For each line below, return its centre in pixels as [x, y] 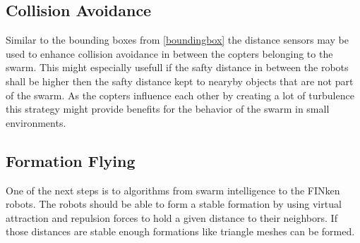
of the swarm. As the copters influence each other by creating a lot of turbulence [180, 95]
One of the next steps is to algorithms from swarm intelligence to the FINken [173, 190]
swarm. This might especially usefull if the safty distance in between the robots [177, 67]
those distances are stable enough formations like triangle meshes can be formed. [180, 231]
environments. [36, 122]
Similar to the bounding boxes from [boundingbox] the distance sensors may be [177, 40]
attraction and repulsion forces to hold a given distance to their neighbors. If [172, 217]
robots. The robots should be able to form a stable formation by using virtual [174, 204]
